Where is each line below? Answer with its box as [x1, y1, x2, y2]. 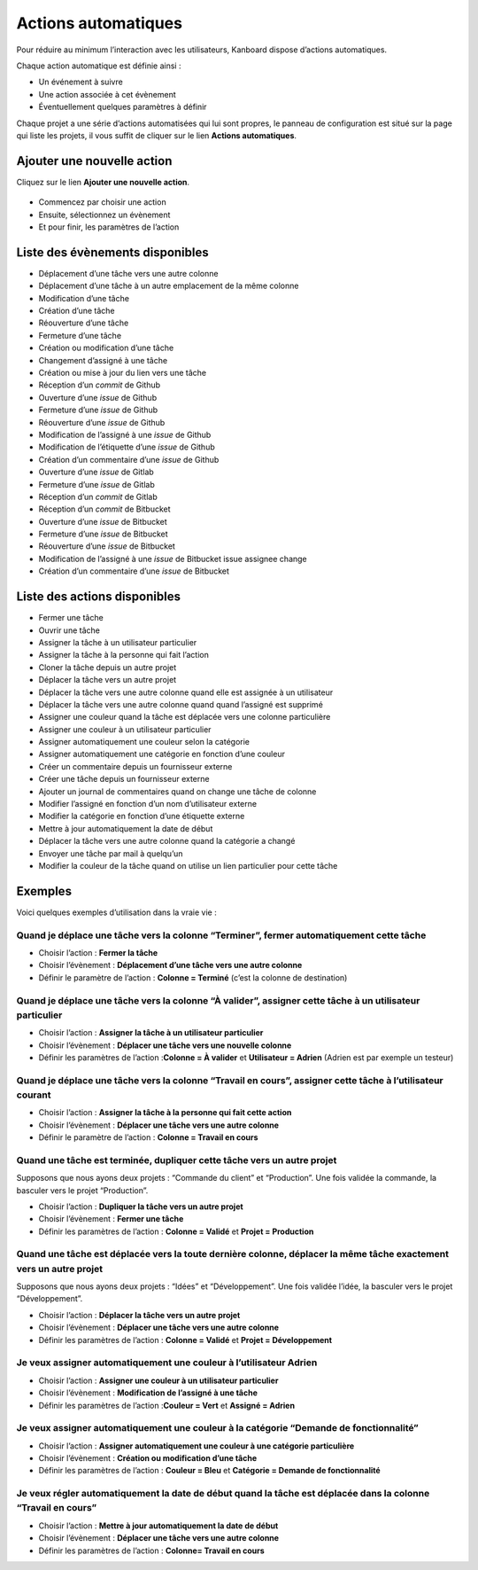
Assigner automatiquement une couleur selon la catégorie [38, 737, 250, 747]
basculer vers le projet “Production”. [16, 1184, 149, 1196]
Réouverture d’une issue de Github [38, 417, 166, 427]
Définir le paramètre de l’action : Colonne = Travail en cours [38, 1132, 258, 1143]
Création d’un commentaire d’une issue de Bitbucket [38, 566, 230, 576]
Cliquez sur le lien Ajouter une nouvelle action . [16, 176, 190, 187]
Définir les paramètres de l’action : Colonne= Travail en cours [38, 1545, 265, 1556]
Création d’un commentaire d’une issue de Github [38, 454, 220, 465]
